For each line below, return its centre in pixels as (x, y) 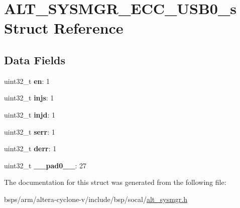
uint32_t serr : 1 (30, 131)
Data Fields (35, 60)
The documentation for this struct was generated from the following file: (115, 182)
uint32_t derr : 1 (30, 148)
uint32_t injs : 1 (29, 98)
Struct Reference (64, 28)
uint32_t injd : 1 (30, 114)
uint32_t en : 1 (27, 81)
